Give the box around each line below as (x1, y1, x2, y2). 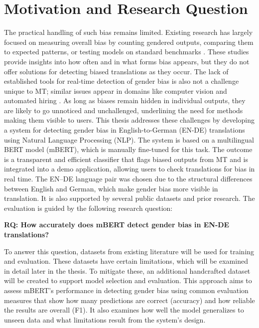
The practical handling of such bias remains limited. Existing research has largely (4, 27, 253, 37)
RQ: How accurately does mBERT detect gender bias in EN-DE (4, 219, 230, 230)
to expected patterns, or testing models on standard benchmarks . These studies (4, 46, 249, 57)
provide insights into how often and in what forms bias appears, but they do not (4, 56, 250, 66)
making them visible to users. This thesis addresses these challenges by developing (4, 115, 255, 125)
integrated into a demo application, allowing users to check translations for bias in (4, 164, 255, 174)
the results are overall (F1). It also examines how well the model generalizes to (4, 305, 244, 315)
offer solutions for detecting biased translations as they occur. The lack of (4, 66, 229, 76)
